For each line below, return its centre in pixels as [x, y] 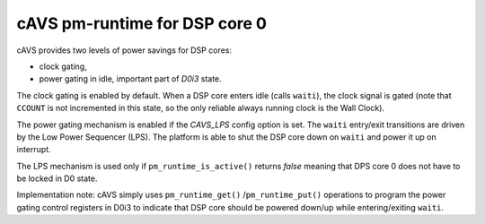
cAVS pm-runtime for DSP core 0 [141, 23]
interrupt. [34, 150]
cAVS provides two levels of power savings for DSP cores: [124, 50]
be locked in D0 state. [57, 178]
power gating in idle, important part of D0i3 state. [130, 79]
